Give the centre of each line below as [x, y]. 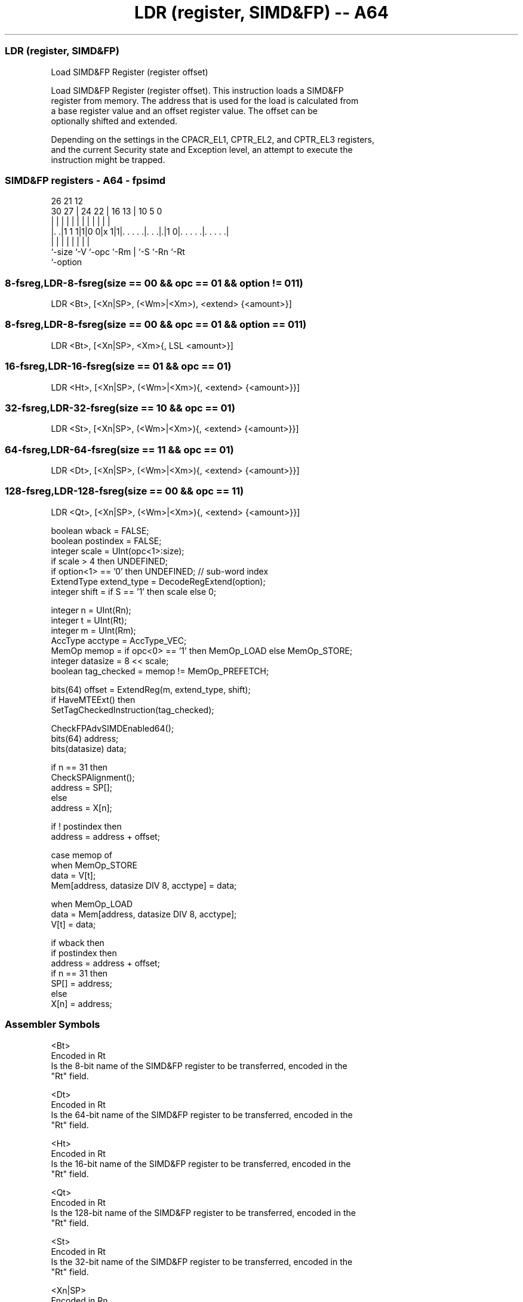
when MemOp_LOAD [92, 904]
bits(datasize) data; [89, 748]
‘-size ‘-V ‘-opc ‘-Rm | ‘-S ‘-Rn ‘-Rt [118, 252]
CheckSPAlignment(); [93, 777]
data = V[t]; [73, 875]
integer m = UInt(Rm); [93, 630]
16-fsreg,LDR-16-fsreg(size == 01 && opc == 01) [118, 366]
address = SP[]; [81, 787]
